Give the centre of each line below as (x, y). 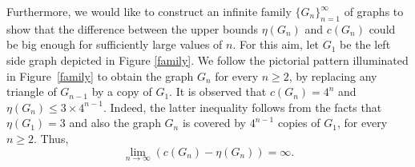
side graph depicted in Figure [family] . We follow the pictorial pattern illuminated (207, 60)
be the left (365, 44)
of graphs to (374, 11)
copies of (299, 123)
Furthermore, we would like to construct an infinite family (149, 11)
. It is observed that (218, 91)
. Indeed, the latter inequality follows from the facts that (242, 107)
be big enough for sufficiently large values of (115, 44)
